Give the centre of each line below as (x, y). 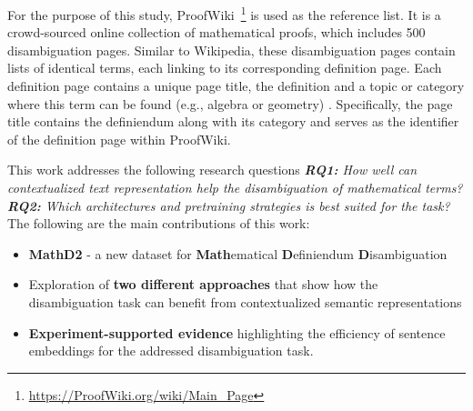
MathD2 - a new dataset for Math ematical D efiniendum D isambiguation (238, 253)
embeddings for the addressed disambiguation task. (171, 351)
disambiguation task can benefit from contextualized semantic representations (245, 301)
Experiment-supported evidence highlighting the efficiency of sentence (237, 332)
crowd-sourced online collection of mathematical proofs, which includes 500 (216, 32)
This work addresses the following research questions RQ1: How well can (212, 170)
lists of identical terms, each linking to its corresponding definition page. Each (225, 68)
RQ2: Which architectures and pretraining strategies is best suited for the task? (229, 205)
